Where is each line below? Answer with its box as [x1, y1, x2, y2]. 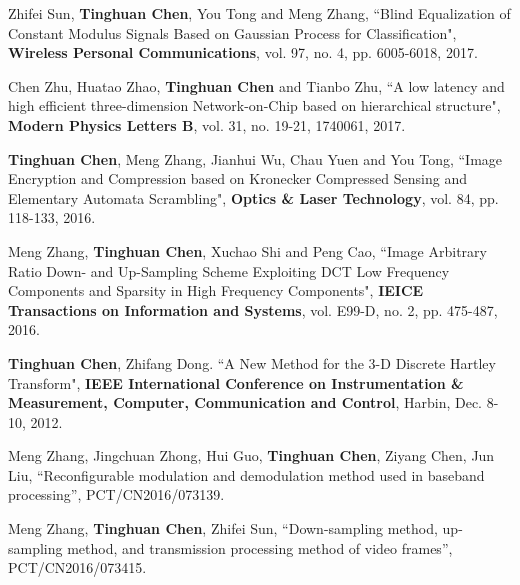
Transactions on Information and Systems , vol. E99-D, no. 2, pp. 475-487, [8, 299, 498, 320]
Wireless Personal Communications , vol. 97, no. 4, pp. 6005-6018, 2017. [8, 42, 478, 63]
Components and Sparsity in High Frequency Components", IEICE [8, 280, 424, 301]
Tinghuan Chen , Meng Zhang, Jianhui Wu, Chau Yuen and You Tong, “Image [8, 148, 503, 169]
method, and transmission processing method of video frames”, [67, 537, 453, 558]
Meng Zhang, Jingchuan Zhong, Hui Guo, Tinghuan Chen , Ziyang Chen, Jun [8, 445, 495, 466]
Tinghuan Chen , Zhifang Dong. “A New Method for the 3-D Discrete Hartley [8, 352, 496, 373]
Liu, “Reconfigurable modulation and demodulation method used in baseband [8, 464, 485, 485]
